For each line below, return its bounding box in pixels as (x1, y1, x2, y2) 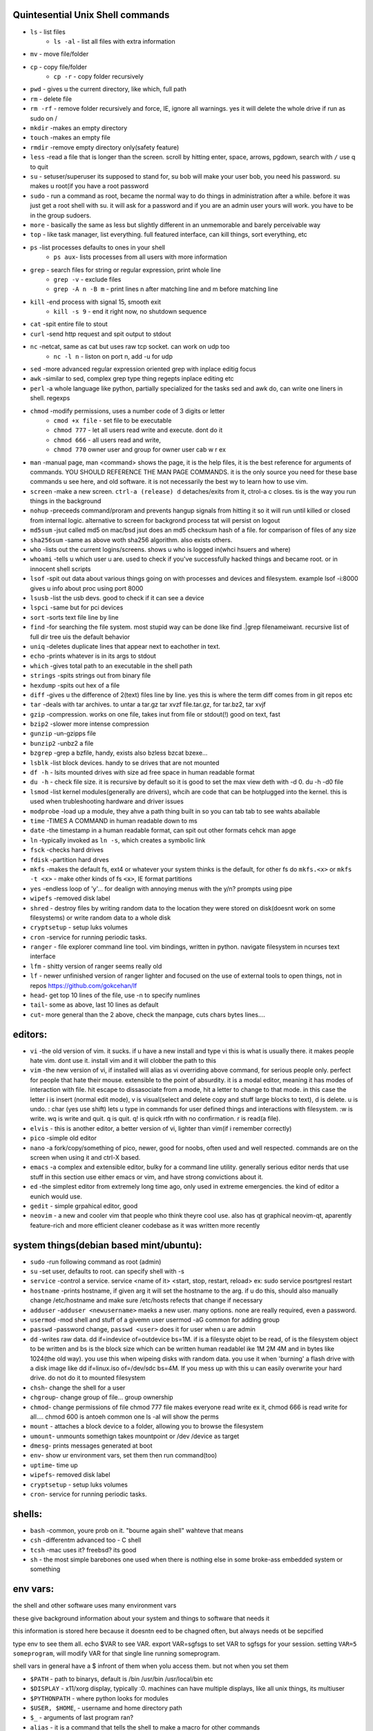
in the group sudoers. (30, 211, 91, 219)
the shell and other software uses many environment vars (12, 1602, 177, 1610)
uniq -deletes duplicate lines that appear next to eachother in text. (30, 642, 221, 650)
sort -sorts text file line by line (30, 613, 119, 621)
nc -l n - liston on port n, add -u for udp (53, 352, 173, 360)
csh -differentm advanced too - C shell (30, 1536, 142, 1544)
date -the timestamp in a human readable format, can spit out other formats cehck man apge (30, 826, 296, 834)
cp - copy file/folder (30, 62, 88, 71)
